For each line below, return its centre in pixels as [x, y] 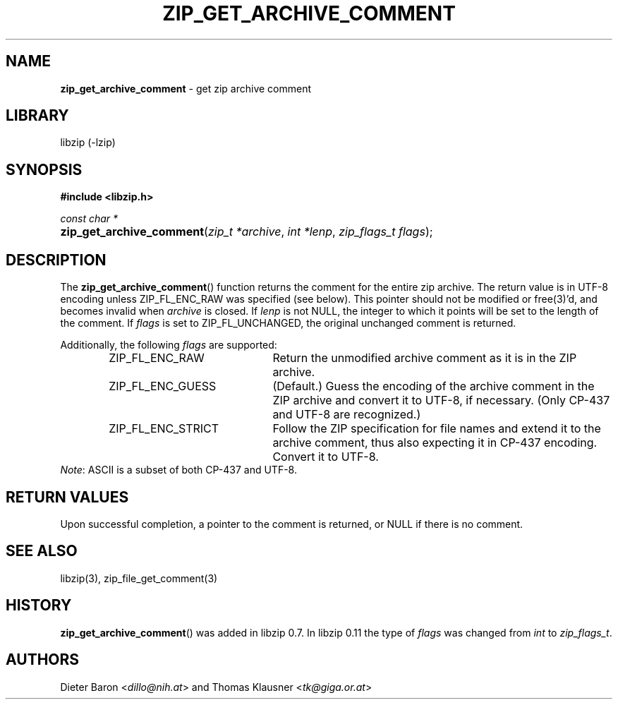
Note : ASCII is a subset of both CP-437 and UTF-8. [178, 470]
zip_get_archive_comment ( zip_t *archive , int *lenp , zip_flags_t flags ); [247, 232]
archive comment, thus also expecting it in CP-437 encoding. [435, 443]
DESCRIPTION [56, 260]
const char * [89, 219]
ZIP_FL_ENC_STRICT [164, 429]
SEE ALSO [42, 551]
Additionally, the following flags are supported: [169, 345]
